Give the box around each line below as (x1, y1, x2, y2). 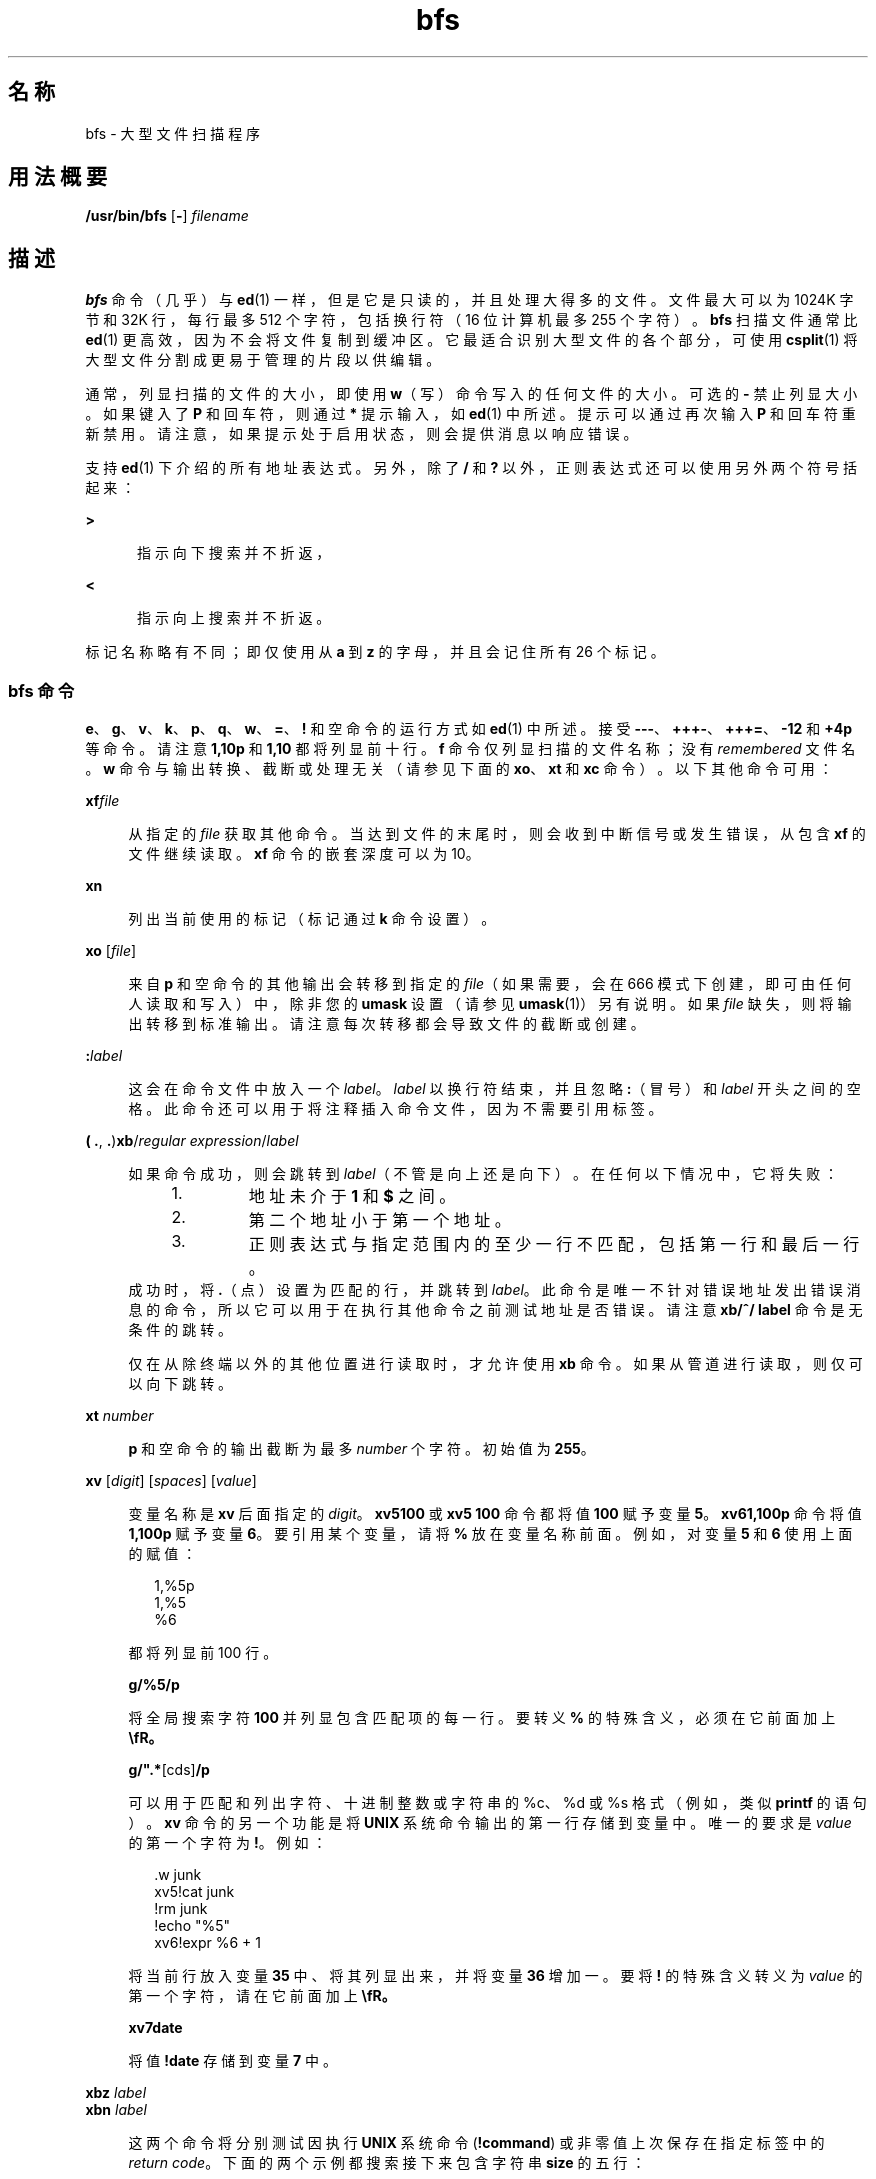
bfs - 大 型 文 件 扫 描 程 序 (85, 124, 261, 142)
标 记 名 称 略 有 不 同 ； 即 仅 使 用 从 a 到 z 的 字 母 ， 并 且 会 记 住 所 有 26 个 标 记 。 (85, 643, 665, 661)
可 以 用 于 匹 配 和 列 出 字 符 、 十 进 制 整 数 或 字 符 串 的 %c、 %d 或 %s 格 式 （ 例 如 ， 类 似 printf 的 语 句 (128, 1794, 867, 1812)
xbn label (85, 2101, 148, 2119)
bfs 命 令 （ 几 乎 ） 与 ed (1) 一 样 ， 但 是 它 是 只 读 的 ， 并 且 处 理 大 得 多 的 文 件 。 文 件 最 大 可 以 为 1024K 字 (85, 291, 854, 309)
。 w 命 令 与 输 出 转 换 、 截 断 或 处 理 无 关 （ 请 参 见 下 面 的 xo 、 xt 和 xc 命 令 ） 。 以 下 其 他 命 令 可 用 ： (85, 760, 833, 778)
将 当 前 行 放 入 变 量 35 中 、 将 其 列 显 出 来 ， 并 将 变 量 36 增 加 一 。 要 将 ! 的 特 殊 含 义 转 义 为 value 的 (128, 1967, 863, 1985)
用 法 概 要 (8, 164, 107, 190)
